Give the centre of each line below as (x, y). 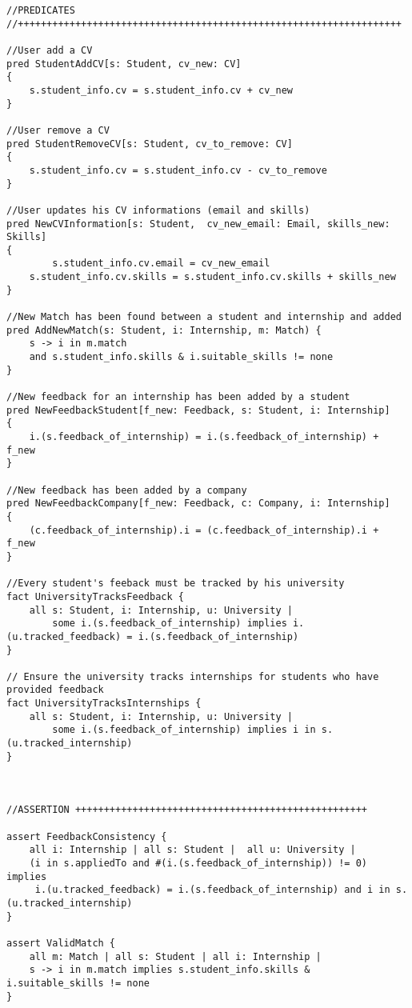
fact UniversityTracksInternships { (104, 704)
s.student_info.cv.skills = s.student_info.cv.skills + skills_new (212, 277)
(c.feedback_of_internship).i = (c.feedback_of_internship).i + (204, 530)
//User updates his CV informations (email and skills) (158, 210)
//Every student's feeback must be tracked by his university (176, 584)
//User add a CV (50, 50)
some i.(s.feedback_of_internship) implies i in (184, 730)
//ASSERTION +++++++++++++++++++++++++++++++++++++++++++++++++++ (187, 810)
